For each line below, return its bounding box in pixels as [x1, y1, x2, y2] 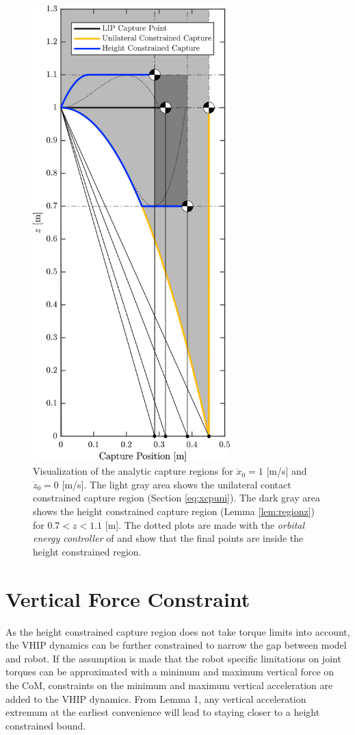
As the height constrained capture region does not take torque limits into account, [5, 624, 350, 638]
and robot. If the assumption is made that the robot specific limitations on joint [5, 651, 341, 665]
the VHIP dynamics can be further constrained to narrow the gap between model [5, 638, 347, 652]
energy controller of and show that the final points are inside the [33, 531, 304, 545]
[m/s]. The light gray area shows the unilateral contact [62, 477, 291, 491]
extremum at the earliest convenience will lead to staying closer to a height [5, 705, 320, 719]
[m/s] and [266, 464, 307, 478]
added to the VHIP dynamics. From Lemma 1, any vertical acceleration [5, 691, 306, 706]
